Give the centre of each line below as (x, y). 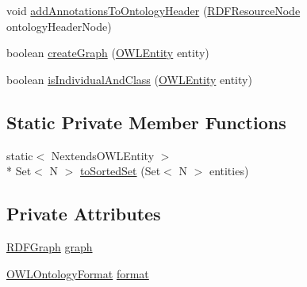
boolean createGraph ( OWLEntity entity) (108, 53)
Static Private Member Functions (146, 122)
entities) (229, 171)
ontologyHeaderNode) (59, 26)
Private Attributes (84, 214)
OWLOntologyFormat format (78, 273)
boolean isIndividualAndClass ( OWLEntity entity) (129, 79)
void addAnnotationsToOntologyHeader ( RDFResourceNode (153, 10)
